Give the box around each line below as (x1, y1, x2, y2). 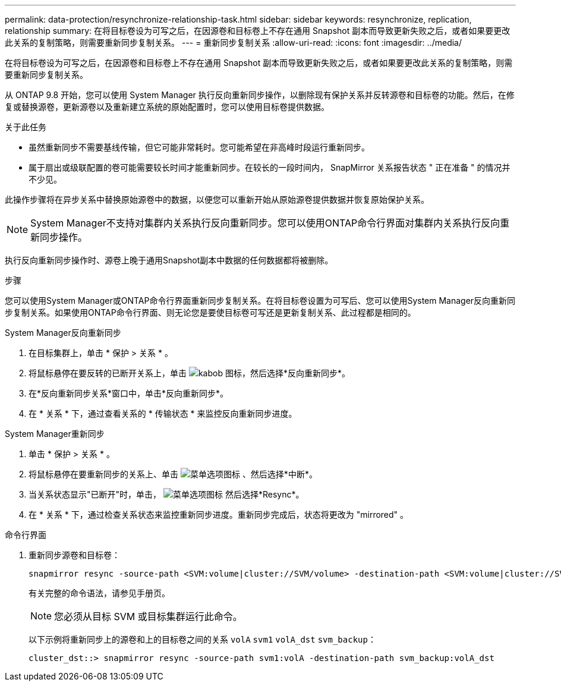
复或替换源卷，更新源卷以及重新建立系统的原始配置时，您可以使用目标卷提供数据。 (5, 102, 329, 112)
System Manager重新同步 (5, 429, 105, 439)
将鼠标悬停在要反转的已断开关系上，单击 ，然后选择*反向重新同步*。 (29, 368, 350, 378)
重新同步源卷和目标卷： (29, 550, 120, 560)
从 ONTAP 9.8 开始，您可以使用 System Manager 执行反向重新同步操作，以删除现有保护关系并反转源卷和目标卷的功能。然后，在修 (5, 90, 515, 100)
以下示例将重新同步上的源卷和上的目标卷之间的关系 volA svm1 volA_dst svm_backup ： (29, 634, 376, 644)
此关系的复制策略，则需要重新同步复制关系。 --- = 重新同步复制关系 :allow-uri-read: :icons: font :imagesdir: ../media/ (5, 37, 462, 48)
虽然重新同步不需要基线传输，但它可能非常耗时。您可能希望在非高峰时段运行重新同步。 (29, 142, 370, 152)
